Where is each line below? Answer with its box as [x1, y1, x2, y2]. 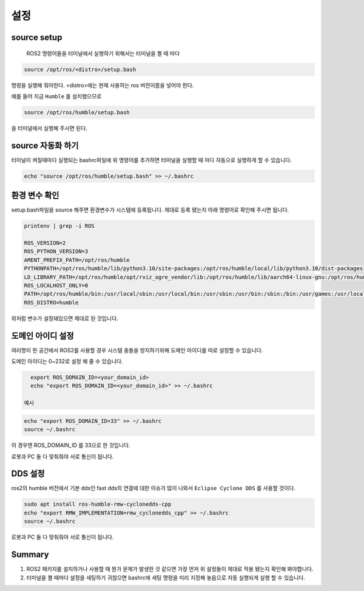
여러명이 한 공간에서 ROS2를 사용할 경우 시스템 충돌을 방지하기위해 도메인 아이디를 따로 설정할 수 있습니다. [11, 346, 263, 354]
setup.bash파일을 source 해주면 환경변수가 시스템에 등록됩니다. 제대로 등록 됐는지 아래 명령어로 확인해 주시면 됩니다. [11, 207, 289, 214]
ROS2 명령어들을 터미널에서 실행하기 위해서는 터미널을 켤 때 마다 [26, 49, 180, 57]
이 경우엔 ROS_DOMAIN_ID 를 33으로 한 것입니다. [11, 442, 130, 449]
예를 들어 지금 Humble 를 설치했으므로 [11, 92, 102, 100]
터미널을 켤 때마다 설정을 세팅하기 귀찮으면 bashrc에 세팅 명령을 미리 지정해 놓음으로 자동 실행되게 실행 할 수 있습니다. [26, 574, 306, 581]
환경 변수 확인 [11, 190, 59, 200]
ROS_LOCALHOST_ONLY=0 [24, 282, 89, 289]
